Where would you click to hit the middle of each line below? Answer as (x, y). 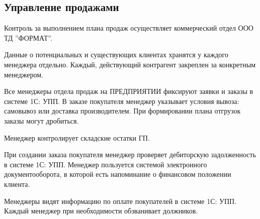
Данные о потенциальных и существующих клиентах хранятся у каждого (116, 54)
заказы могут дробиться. (41, 120)
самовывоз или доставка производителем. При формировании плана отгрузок (122, 111)
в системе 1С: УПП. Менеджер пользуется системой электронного (106, 164)
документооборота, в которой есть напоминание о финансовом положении (118, 174)
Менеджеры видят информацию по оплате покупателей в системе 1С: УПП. (120, 201)
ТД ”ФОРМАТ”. (28, 37)
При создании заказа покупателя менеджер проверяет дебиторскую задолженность (130, 154)
